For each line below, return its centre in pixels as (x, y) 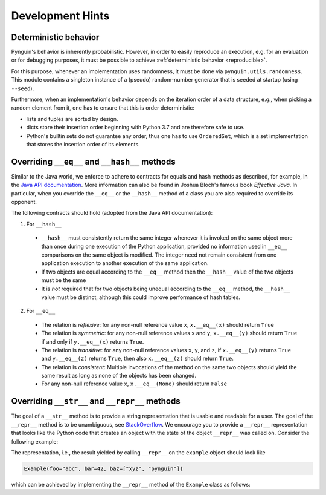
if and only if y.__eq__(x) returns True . (93, 341)
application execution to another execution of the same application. (125, 263)
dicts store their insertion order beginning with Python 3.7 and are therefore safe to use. (135, 128)
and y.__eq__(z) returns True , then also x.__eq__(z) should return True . (137, 359)
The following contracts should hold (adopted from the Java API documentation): (112, 213)
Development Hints (60, 16)
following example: (35, 441)
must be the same (64, 280)
